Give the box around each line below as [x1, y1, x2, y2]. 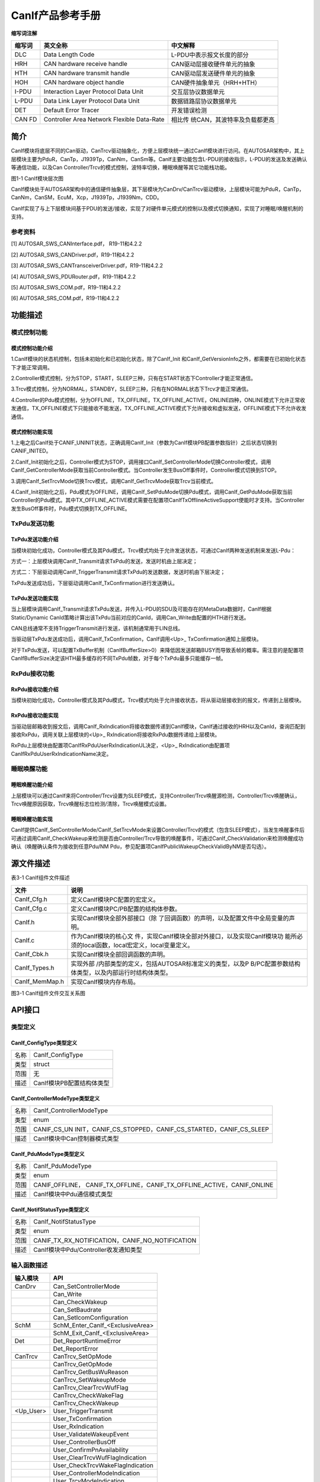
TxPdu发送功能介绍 [11, 536, 59, 543]
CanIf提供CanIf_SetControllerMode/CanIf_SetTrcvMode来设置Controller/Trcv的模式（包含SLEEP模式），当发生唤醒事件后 [11, 826, 305, 833]
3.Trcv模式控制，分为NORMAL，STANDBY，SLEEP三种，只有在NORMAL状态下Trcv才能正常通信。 [11, 385, 252, 392]
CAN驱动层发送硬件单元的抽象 [171, 69, 255, 77]
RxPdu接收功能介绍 [11, 685, 59, 693]
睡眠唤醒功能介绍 [11, 781, 53, 788]
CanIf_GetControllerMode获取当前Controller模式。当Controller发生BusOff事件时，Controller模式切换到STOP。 [11, 467, 280, 474]
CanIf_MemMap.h [14, 977, 65, 985]
